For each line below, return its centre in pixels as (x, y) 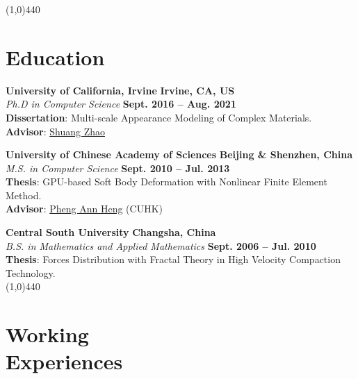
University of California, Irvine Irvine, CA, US (120, 90)
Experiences (64, 361)
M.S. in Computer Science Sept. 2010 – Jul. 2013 (118, 168)
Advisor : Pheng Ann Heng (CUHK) (84, 209)
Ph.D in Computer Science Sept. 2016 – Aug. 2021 (121, 104)
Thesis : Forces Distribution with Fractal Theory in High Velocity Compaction (173, 259)
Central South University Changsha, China (111, 232)
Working (47, 334)
